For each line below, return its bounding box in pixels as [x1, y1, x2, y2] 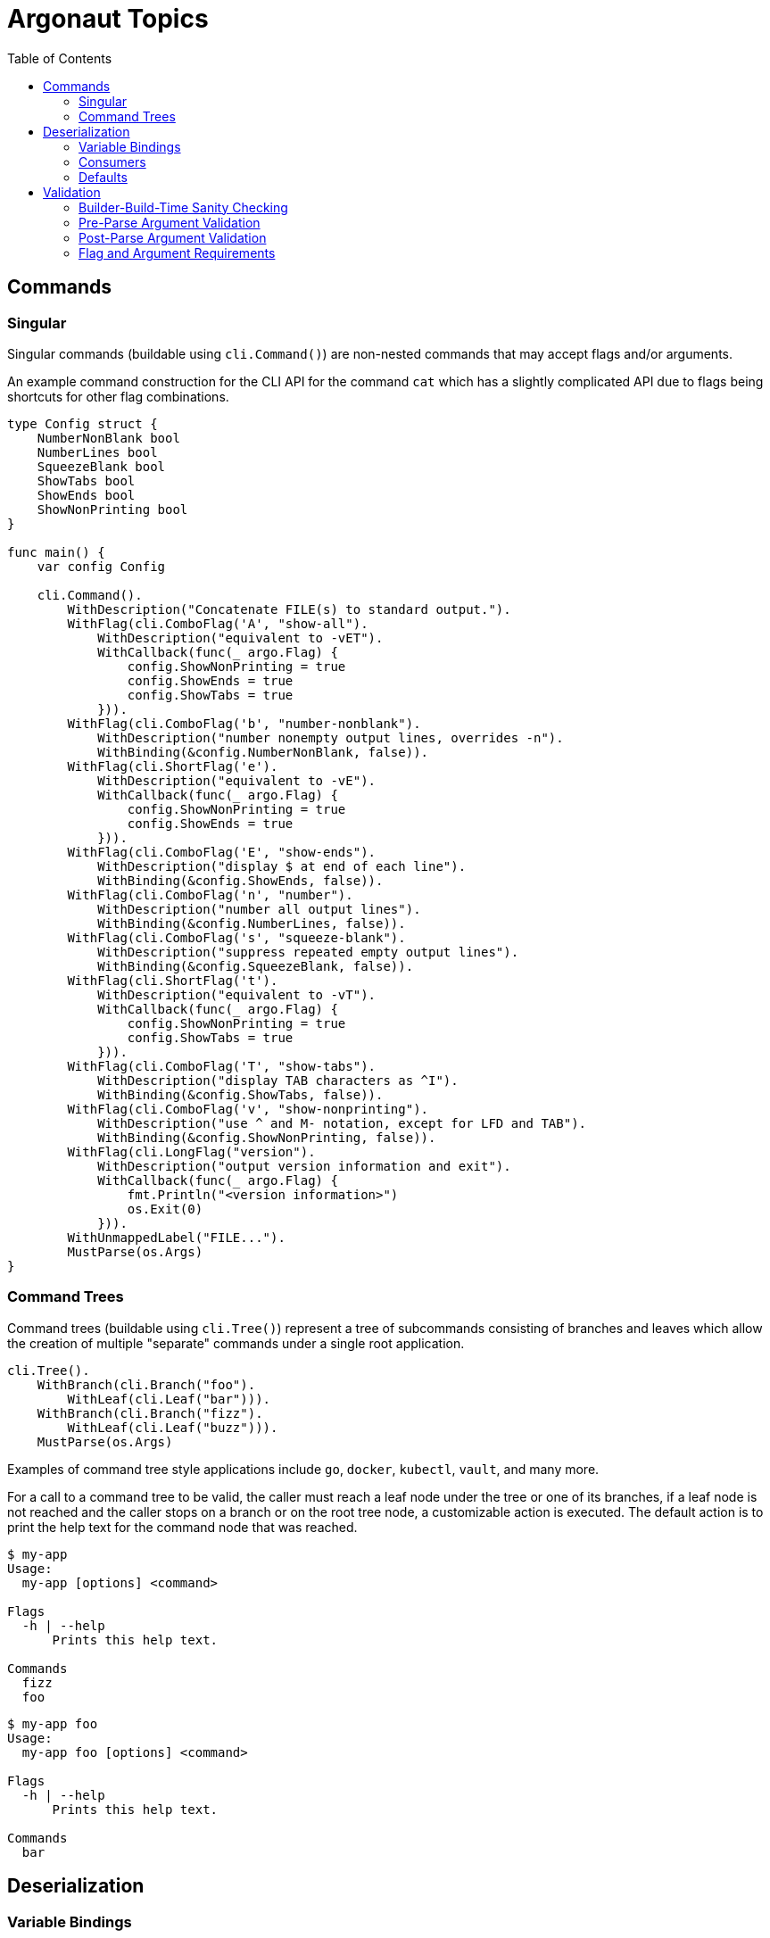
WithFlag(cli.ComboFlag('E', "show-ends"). [67, 844, 377, 859]
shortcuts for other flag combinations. [7, 388, 229, 404]
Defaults [79, 169, 128, 185]
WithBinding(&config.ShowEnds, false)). [97, 873, 384, 888]
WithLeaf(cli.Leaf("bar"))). [67, 1391, 271, 1406]
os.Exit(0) [127, 1201, 203, 1216]
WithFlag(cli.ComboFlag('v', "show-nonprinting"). [67, 1101, 429, 1116]
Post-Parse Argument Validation [79, 229, 267, 245]
